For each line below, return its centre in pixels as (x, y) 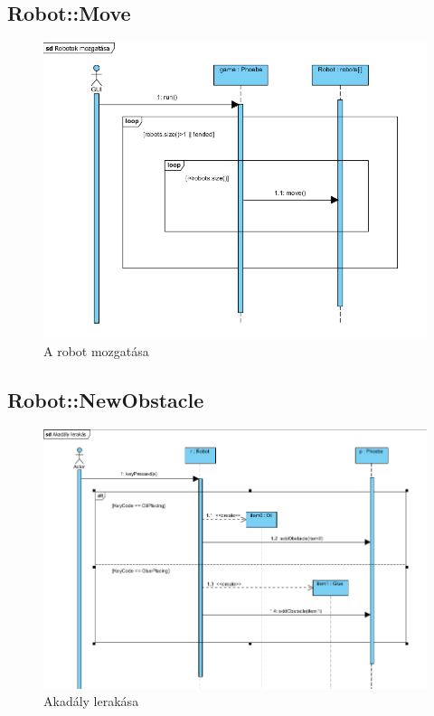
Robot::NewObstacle (106, 399)
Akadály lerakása (91, 701)
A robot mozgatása (96, 350)
